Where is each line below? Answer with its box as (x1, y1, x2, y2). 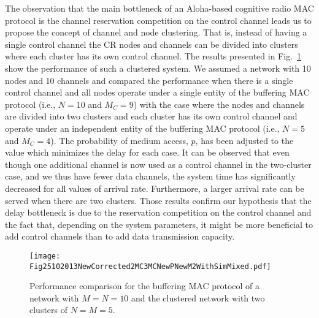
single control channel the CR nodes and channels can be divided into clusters (5, 37, 298, 50)
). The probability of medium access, (50, 134, 188, 146)
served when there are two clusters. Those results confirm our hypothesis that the (5, 194, 312, 206)
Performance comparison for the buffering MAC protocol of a (29, 279, 260, 292)
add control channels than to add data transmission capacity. (5, 230, 235, 243)
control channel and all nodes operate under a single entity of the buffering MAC (5, 86, 310, 99)
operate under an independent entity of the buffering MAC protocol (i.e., (5, 121, 280, 134)
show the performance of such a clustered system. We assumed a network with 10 (5, 61, 311, 74)
